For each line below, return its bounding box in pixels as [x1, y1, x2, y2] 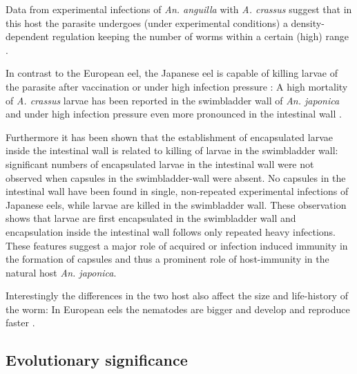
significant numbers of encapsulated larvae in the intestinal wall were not [6, 156, 314, 171]
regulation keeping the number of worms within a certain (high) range [52, 29, 349, 44]
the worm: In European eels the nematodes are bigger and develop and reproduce [6, 301, 350, 316]
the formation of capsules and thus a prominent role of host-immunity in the [6, 252, 329, 266]
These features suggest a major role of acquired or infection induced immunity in [6, 238, 348, 252]
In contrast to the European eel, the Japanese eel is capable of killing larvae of [6, 66, 338, 80]
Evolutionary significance [6, 349, 188, 371]
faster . [6, 315, 35, 330]
